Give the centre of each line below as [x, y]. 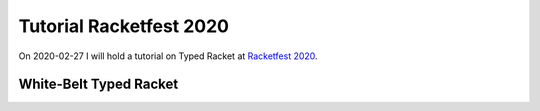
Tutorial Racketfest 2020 [124, 26]
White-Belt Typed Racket [98, 84]
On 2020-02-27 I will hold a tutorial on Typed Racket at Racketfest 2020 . [168, 56]
